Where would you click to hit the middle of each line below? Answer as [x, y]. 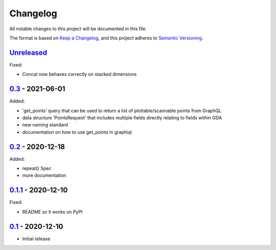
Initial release [36, 239]
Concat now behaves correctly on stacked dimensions [79, 74]
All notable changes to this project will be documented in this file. [78, 29]
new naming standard [45, 125]
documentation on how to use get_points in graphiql [77, 132]
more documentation [44, 175]
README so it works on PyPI [52, 212]
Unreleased [28, 53]
